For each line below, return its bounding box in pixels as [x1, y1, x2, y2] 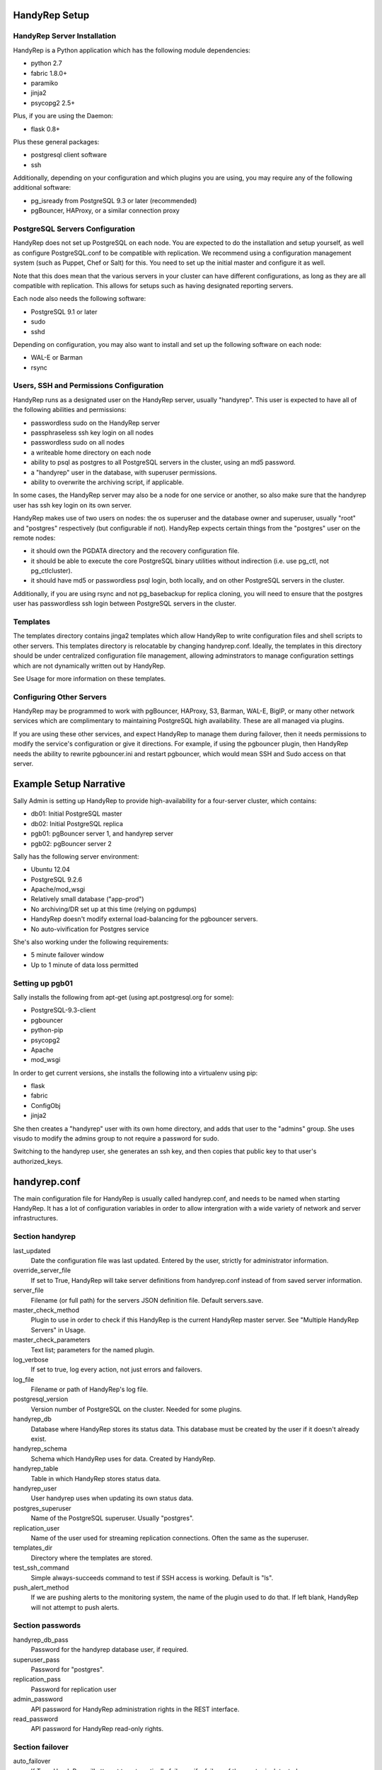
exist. [30, 1434, 47, 1444]
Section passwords [13, 1621, 81, 1631]
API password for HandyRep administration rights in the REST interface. [30, 1705, 240, 1713]
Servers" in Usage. [30, 1325, 86, 1334]
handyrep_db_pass [13, 1635, 69, 1644]
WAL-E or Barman [30, 353, 83, 362]
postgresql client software [30, 151, 108, 159]
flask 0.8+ [30, 125, 60, 133]
